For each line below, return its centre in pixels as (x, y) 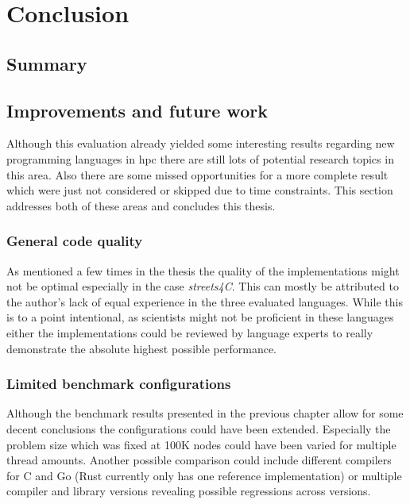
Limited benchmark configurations (119, 384)
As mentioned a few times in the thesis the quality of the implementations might (203, 270)
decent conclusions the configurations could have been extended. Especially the (199, 428)
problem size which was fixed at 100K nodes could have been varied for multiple (201, 444)
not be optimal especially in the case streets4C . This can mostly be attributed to (203, 286)
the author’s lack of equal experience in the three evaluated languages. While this (205, 301)
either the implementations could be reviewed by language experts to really (190, 332)
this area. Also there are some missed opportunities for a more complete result (197, 174)
